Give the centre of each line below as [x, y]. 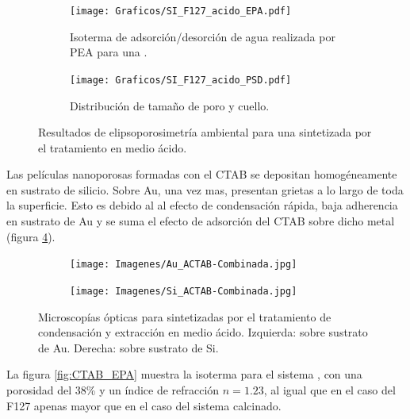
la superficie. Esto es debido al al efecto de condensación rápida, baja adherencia [202, 205]
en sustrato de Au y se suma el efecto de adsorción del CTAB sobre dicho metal [201, 221]
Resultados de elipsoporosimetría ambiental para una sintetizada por [205, 132]
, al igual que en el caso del [330, 389]
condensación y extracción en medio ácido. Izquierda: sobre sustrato [203, 332]
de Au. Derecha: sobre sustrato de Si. [128, 347]
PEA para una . [109, 52]
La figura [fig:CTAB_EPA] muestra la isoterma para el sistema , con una [184, 374]
